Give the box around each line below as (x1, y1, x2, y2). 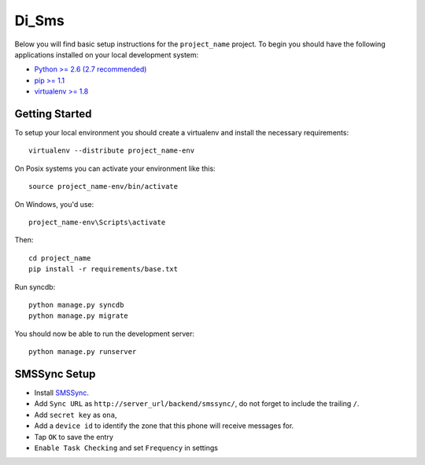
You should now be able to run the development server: (14, 329, 195, 338)
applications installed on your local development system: (14, 50, 199, 59)
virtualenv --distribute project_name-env (28, 146, 195, 155)
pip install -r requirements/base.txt (28, 264, 179, 274)
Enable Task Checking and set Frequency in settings (34, 443, 218, 452)
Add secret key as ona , (34, 410, 117, 419)
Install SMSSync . (34, 388, 90, 397)
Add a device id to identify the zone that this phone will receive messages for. (34, 421, 294, 430)
